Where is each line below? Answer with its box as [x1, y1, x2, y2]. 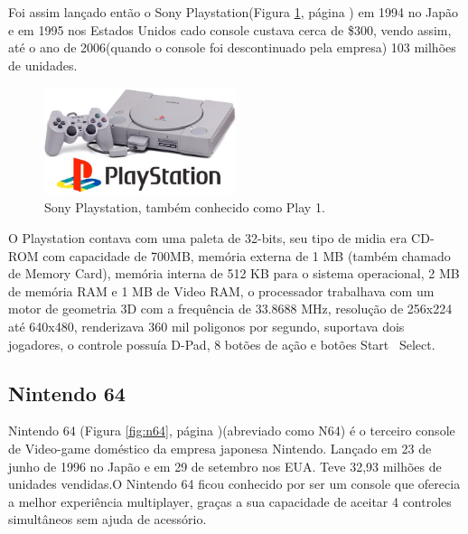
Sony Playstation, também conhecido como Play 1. [44, 198, 325, 217]
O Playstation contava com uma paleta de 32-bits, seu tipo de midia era [8, 228, 407, 247]
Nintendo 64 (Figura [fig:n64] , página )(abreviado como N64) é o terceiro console [8, 421, 455, 440]
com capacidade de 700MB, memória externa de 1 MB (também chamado [42, 246, 451, 265]
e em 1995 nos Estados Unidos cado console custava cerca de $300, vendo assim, [8, 20, 452, 39]
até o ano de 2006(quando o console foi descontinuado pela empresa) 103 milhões [8, 38, 456, 57]
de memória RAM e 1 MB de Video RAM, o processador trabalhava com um [8, 281, 435, 300]
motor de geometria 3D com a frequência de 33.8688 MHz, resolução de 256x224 [8, 299, 453, 318]
